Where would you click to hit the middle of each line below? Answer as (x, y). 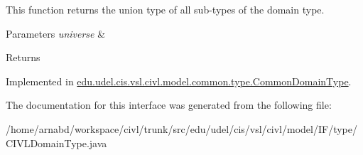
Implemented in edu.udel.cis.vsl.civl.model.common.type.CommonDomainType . (179, 81)
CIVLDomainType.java (56, 143)
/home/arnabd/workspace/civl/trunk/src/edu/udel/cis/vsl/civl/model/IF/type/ (181, 128)
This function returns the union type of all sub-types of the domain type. (165, 9)
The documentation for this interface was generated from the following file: (169, 105)
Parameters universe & (56, 33)
